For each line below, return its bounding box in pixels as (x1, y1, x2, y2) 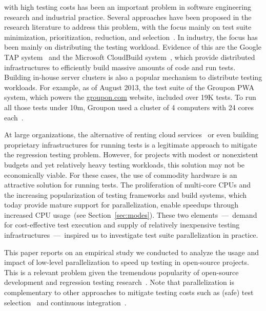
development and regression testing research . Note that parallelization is (4, 277, 234, 287)
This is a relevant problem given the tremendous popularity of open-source (4, 266, 239, 277)
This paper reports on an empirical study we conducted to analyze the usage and (4, 246, 259, 257)
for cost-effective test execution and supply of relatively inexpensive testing (4, 219, 240, 230)
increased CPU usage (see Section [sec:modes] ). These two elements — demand (4, 209, 257, 220)
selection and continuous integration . (4, 297, 127, 307)
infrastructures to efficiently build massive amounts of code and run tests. (4, 61, 236, 72)
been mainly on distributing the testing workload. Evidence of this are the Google (4, 42, 261, 52)
